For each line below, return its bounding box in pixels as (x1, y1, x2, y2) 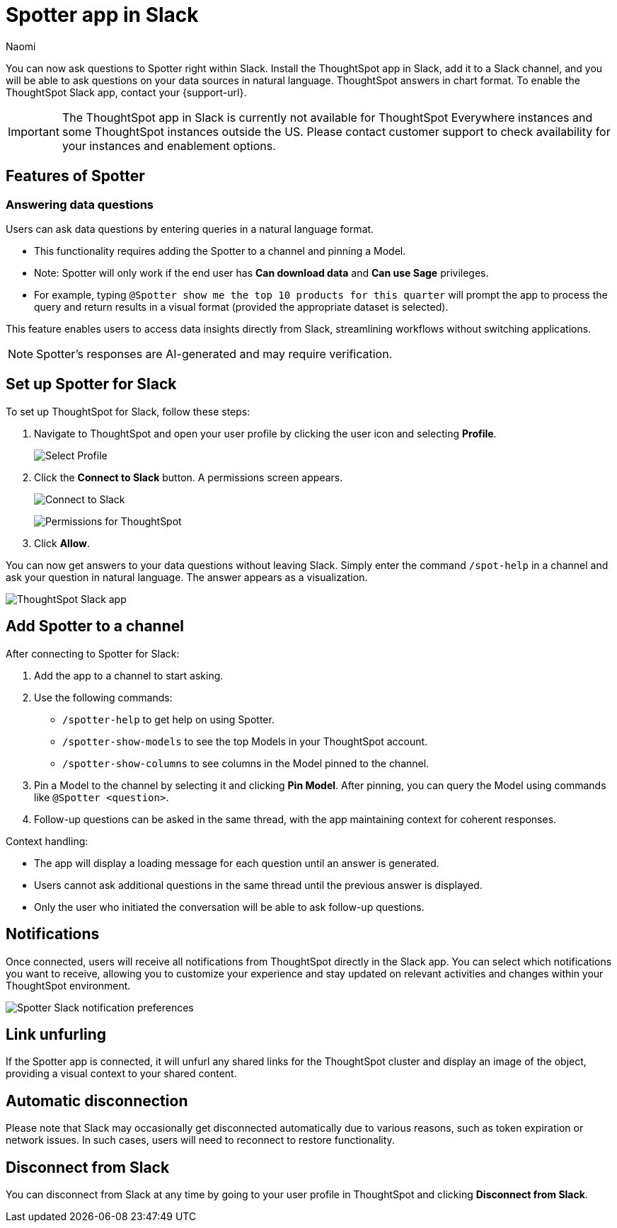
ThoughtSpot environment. (6, 979, 131, 992)
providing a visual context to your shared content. (6, 1067, 237, 1080)
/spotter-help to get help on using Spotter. (62, 713, 275, 725)
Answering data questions (6, 197, 154, 212)
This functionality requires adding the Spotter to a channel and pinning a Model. (34, 244, 406, 257)
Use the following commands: (34, 691, 173, 704)
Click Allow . (34, 536, 91, 549)
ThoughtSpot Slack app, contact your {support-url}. (6, 86, 247, 98)
